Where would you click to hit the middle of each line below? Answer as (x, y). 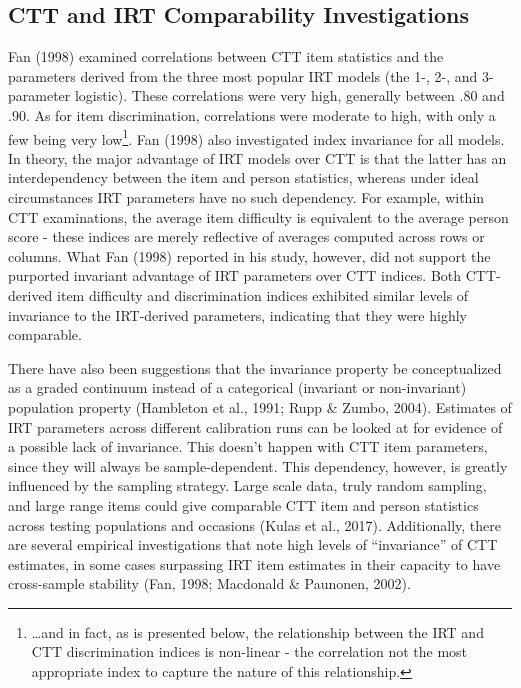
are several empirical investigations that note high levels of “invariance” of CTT (253, 544)
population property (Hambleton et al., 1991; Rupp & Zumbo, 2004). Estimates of (260, 406)
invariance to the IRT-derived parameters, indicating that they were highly (237, 314)
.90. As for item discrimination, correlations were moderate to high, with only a (252, 114)
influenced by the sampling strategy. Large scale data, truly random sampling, (247, 485)
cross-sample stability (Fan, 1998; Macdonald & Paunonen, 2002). (209, 583)
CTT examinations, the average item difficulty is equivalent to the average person (258, 216)
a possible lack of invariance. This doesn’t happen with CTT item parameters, (248, 446)
